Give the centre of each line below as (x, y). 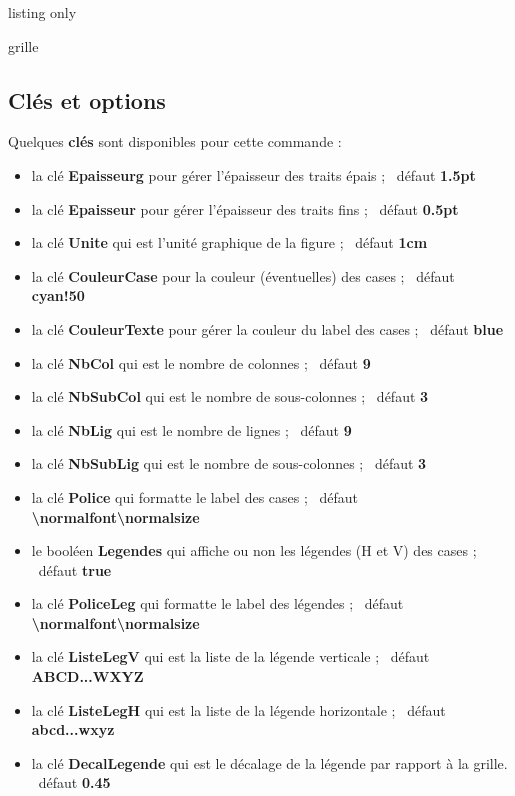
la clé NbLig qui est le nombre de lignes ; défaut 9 (191, 429)
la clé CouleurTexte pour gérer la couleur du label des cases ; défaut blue (267, 328)
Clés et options (87, 99)
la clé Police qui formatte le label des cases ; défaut (194, 496)
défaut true (75, 569)
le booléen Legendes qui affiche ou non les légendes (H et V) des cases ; (254, 550)
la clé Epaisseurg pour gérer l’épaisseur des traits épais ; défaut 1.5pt (253, 174)
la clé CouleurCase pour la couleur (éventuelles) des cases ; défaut (243, 275)
